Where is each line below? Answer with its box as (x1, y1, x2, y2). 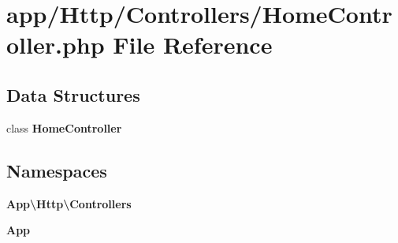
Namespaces (6, 158, 107, 182)
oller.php (6, 28, 105, 61)
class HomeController (6, 119, 122, 136)
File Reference (113, 28, 273, 61)
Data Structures (6, 82, 140, 107)
